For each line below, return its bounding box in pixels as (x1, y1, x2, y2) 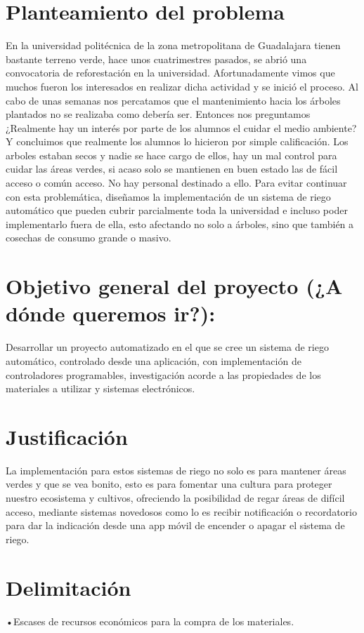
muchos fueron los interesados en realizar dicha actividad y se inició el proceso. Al (6, 79, 358, 93)
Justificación (6, 422, 128, 451)
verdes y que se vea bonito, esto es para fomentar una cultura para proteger (6, 477, 332, 491)
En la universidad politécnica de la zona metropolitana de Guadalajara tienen (6, 38, 341, 53)
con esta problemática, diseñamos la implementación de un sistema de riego (6, 189, 331, 204)
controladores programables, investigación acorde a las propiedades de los (6, 367, 321, 382)
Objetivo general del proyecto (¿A (6, 272, 343, 300)
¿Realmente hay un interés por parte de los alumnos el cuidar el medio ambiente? (6, 120, 357, 135)
